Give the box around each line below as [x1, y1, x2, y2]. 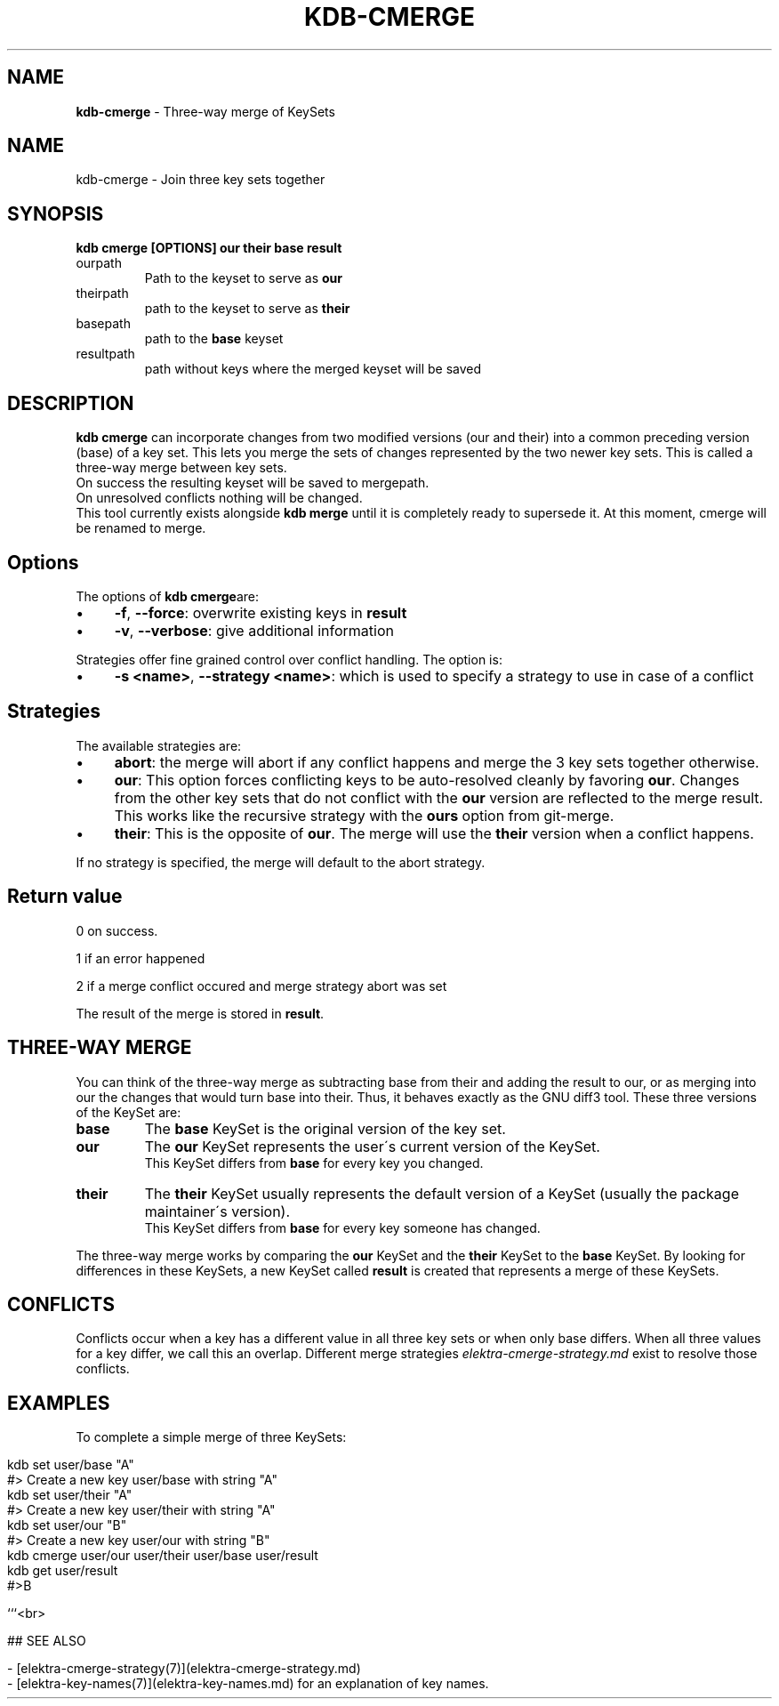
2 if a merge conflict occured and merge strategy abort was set [76, 978, 447, 994]
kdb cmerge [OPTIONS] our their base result [76, 240, 342, 256]
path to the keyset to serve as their [144, 301, 350, 317]
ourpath [76, 255, 122, 271]
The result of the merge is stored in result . [76, 1005, 325, 1021]
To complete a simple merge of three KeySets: [76, 1429, 347, 1445]
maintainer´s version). [144, 1202, 291, 1220]
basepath [76, 316, 131, 332]
